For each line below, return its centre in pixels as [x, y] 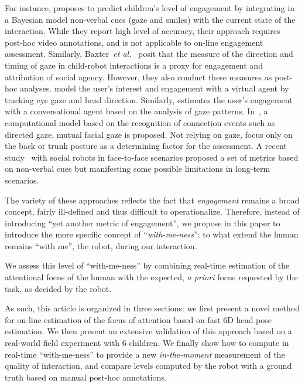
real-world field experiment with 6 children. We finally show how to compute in [147, 343]
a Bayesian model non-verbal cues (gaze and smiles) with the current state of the [150, 19]
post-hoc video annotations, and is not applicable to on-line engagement [134, 42]
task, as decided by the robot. [58, 288]
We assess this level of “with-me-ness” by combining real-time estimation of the [147, 265]
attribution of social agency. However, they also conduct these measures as [138, 77]
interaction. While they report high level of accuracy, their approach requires [143, 31]
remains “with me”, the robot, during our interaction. [101, 245]
